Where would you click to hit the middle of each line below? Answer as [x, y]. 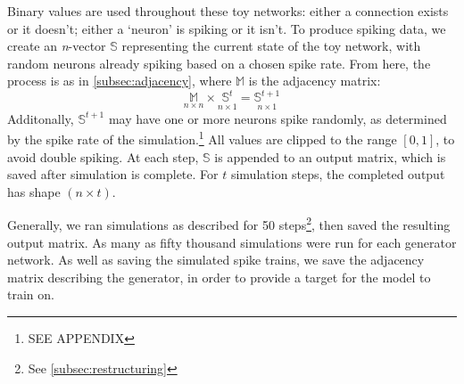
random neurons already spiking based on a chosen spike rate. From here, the [219, 63]
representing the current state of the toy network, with [271, 46]
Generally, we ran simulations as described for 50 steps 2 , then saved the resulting [229, 223]
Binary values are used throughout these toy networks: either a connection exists [228, 11]
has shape [34, 191]
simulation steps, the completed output [338, 174]
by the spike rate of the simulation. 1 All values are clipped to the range [202, 138]
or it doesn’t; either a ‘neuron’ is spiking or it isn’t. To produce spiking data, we [227, 28]
